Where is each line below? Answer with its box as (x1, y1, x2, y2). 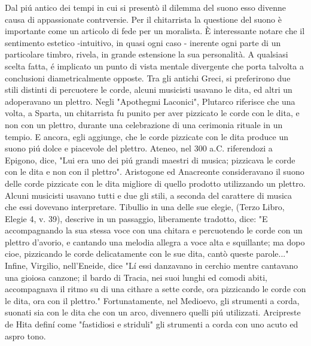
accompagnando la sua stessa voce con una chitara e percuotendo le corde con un (5, 224, 303, 236)
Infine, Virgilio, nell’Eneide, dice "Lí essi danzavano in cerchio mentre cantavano (5, 259, 298, 272)
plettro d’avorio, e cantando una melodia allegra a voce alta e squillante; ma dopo (5, 235, 305, 248)
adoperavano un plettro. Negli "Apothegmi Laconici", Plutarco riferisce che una (5, 95, 295, 107)
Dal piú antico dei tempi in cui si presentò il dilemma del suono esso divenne (5, 1, 286, 13)
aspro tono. (5, 329, 46, 342)
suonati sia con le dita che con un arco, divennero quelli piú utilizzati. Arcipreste (5, 306, 301, 318)
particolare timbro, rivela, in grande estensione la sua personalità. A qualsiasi (5, 48, 288, 60)
